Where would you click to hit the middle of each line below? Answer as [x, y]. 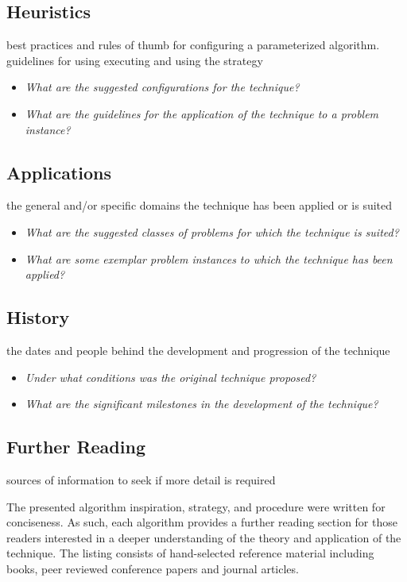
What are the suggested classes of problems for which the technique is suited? [212, 231]
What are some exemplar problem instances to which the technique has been [209, 258]
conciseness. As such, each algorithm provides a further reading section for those [202, 522]
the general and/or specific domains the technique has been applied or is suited [200, 205]
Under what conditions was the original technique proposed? [171, 377]
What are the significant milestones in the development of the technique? [202, 404]
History [38, 317]
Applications [59, 172]
